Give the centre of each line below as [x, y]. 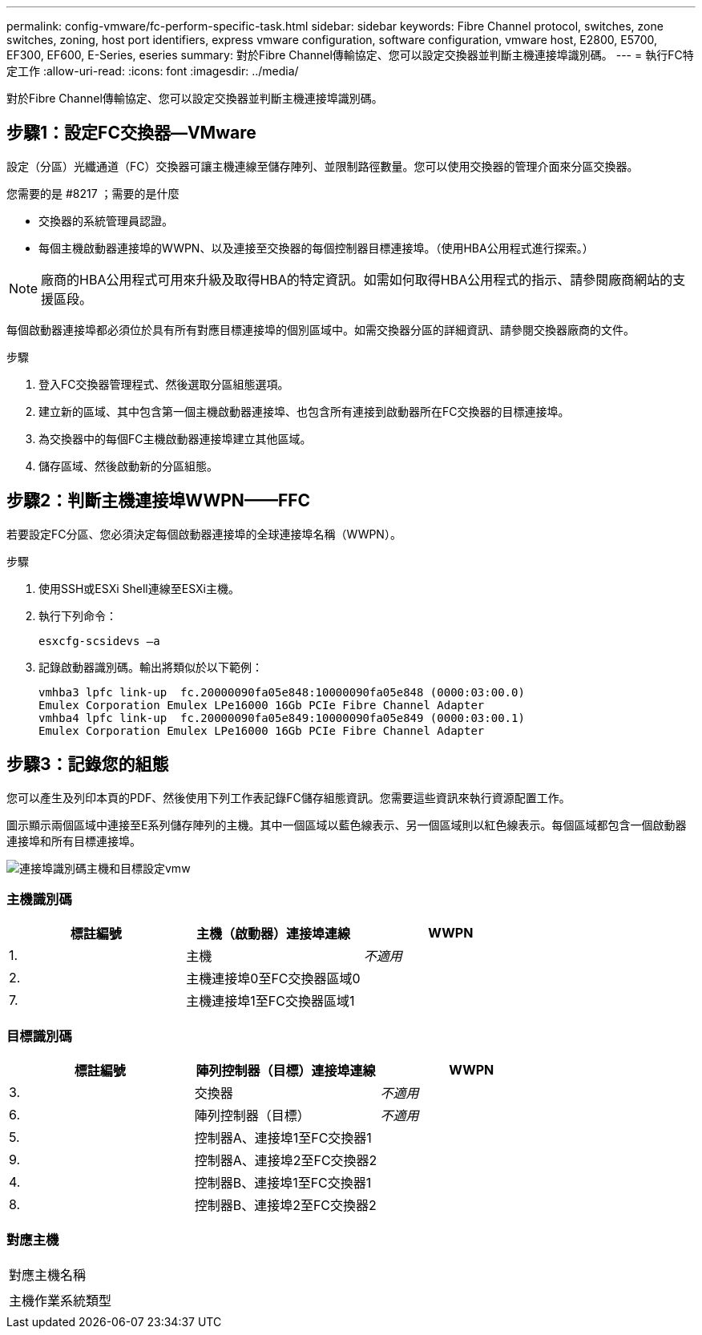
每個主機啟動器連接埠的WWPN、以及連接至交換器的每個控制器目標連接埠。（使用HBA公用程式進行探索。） [316, 248]
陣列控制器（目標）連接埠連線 [286, 1071]
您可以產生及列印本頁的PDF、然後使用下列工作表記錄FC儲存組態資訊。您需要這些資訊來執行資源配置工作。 [288, 797]
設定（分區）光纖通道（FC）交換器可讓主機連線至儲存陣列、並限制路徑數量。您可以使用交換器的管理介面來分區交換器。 [323, 166]
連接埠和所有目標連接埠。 [74, 841]
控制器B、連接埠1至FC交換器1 [283, 1183]
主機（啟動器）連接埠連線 [273, 934]
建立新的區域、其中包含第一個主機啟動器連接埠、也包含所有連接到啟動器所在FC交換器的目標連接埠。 [304, 411]
